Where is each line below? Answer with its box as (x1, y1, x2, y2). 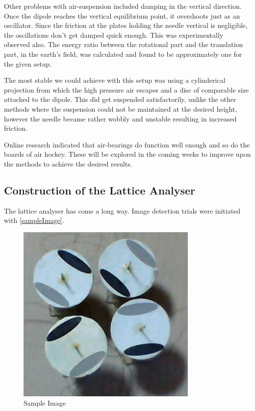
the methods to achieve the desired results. (4, 158, 132, 169)
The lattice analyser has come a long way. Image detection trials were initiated (4, 205, 241, 216)
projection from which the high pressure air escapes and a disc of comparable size (4, 84, 249, 95)
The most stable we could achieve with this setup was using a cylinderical (4, 75, 226, 85)
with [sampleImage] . (4, 215, 64, 225)
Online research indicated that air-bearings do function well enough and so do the (4, 139, 250, 149)
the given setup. (4, 58, 52, 69)
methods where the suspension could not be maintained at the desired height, (4, 103, 237, 114)
